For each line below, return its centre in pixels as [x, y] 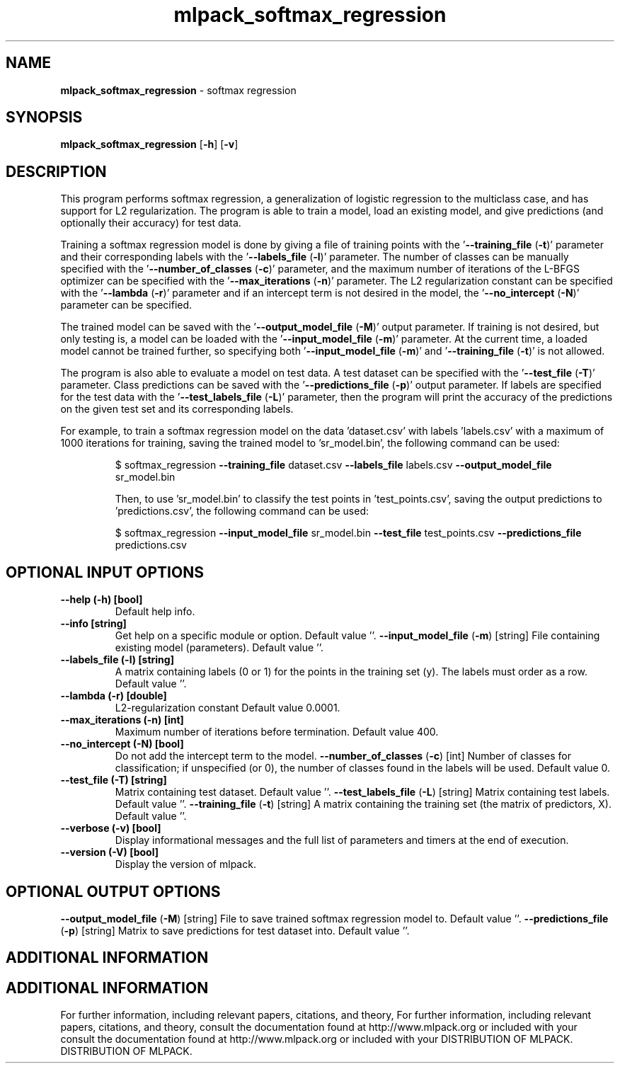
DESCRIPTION [56, 171]
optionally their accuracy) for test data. [151, 223]
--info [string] [93, 624]
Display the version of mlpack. [185, 864]
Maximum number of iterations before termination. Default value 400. [277, 732]
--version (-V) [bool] [110, 852]
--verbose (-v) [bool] [111, 828]
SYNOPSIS [44, 118]
